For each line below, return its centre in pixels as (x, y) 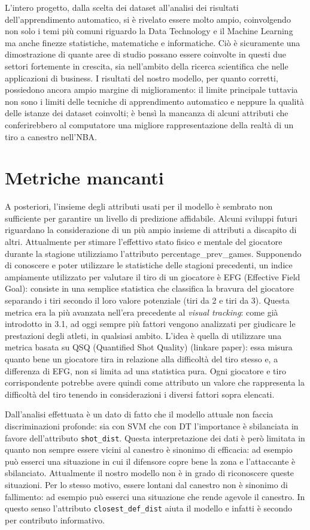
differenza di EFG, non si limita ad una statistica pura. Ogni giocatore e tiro (145, 370)
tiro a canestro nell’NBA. (51, 136)
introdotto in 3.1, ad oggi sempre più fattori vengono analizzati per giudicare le (150, 324)
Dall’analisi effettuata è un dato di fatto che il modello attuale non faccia (139, 414)
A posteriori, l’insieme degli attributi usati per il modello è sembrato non (139, 206)
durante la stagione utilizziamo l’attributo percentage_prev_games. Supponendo (153, 253)
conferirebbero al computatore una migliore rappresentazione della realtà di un (149, 124)
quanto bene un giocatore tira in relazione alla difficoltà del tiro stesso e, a (142, 358)
